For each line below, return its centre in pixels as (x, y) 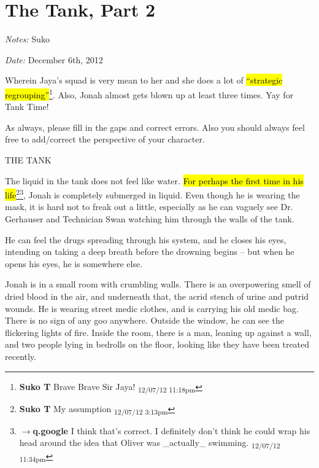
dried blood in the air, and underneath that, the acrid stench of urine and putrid (157, 296)
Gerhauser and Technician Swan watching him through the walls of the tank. (150, 218)
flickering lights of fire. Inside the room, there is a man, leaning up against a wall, (158, 332)
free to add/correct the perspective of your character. (105, 139)
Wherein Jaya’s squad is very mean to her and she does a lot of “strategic (144, 80)
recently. (21, 356)
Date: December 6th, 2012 (54, 59)
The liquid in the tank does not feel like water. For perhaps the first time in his (154, 180)
